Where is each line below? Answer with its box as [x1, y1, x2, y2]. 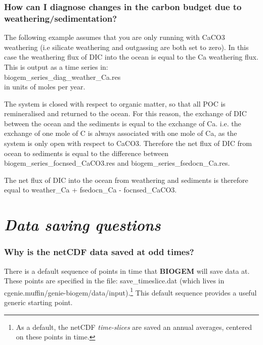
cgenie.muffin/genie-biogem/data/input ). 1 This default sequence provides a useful [4, 285, 257, 298]
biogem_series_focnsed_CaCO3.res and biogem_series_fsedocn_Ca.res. [4, 158, 230, 168]
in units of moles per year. [4, 81, 85, 92]
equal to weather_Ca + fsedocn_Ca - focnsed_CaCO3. [4, 184, 177, 195]
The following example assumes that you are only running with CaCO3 [4, 32, 225, 42]
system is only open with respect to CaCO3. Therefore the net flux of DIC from [4, 138, 252, 149]
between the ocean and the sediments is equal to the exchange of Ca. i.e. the [4, 118, 241, 128]
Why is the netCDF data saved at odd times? [4, 245, 194, 258]
